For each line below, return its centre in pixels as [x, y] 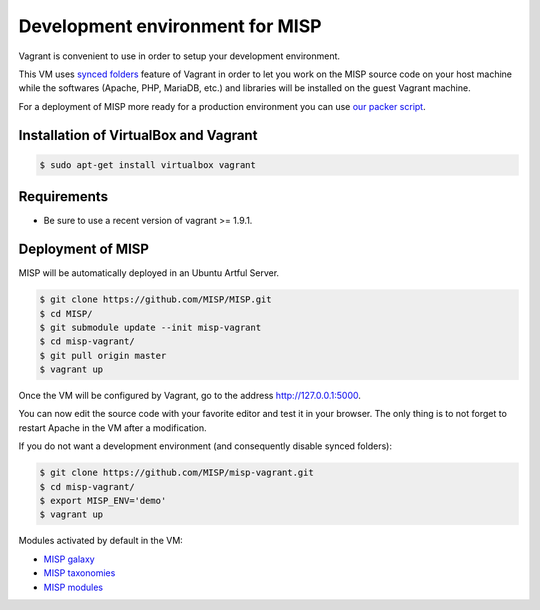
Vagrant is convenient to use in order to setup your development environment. [179, 56]
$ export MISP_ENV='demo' [103, 500]
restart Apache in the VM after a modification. [112, 427]
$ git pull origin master [103, 355]
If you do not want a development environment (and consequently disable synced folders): [205, 446]
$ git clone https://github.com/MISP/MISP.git [155, 299]
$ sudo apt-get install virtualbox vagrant [148, 164]
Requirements [63, 196]
